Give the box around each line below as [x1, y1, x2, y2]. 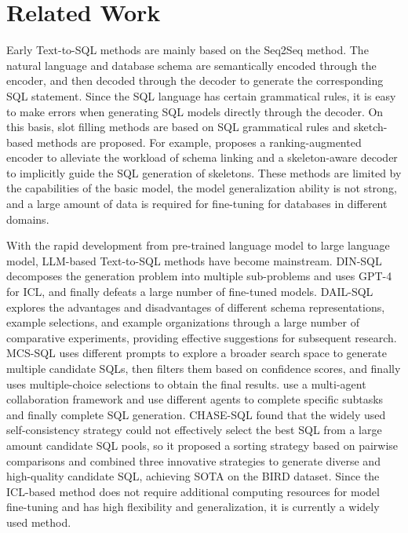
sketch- [354, 119, 388, 135]
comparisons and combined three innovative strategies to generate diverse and [6, 452, 381, 469]
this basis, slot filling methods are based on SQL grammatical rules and [6, 119, 351, 135]
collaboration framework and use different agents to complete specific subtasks [6, 391, 384, 407]
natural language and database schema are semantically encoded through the [6, 57, 377, 73]
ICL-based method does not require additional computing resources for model [6, 483, 380, 499]
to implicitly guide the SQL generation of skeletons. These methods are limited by [6, 164, 402, 181]
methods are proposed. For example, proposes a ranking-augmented [36, 133, 362, 150]
